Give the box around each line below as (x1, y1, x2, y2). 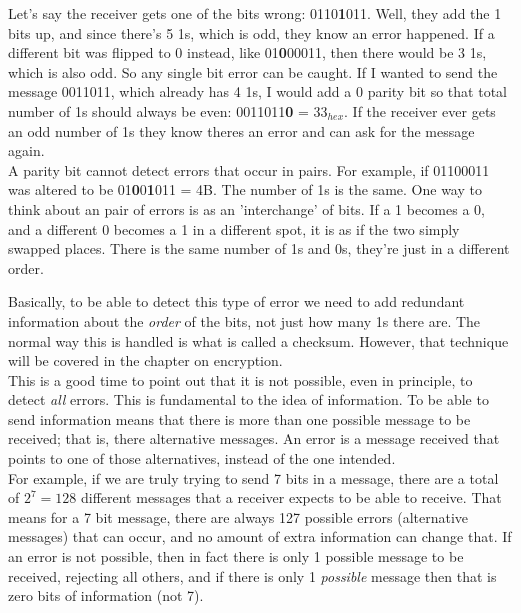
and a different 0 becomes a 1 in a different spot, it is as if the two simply (8, 218, 460, 239)
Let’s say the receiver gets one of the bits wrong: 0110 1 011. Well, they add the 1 (8, 3, 502, 23)
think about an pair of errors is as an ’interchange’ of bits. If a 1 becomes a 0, (8, 198, 485, 219)
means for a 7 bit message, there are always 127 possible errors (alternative (8, 506, 469, 527)
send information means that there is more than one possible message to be (8, 408, 471, 429)
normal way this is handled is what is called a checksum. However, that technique (8, 330, 509, 351)
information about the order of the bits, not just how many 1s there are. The (8, 310, 481, 331)
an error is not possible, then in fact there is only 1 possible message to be (8, 546, 464, 567)
